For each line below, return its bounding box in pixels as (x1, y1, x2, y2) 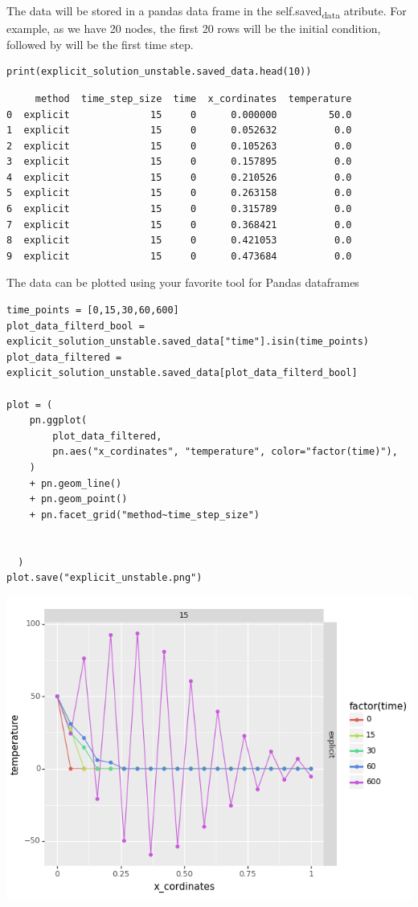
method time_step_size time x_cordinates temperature (35, 92, 352, 104)
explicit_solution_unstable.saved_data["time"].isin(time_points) (6, 336, 370, 348)
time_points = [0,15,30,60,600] (6, 304, 179, 317)
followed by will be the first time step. (6, 35, 194, 52)
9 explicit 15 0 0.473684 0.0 (6, 250, 352, 262)
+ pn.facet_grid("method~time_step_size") (29, 509, 260, 521)
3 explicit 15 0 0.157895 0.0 (6, 156, 352, 168)
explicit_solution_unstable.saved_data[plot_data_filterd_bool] (6, 367, 358, 379)
